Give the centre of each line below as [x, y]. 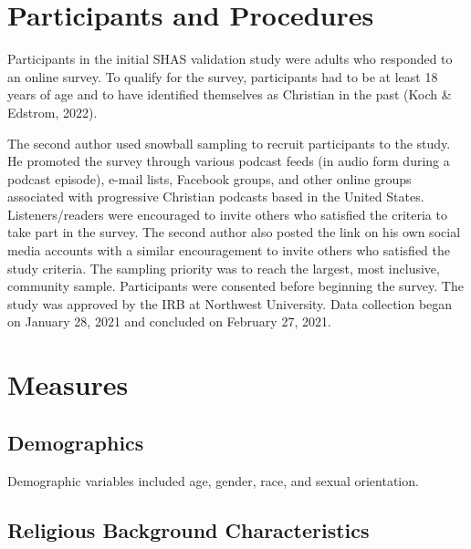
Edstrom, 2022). [52, 112]
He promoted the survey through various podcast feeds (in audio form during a [229, 161]
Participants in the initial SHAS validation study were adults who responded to [230, 59]
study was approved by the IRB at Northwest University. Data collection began [230, 303]
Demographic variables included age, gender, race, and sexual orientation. [213, 480]
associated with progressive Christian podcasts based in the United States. [216, 197]
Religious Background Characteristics [188, 529]
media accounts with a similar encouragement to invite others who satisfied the [229, 250]
